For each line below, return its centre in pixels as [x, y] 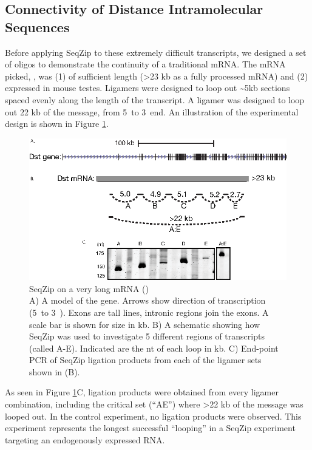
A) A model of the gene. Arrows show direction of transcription [148, 300]
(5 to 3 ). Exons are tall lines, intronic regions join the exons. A [149, 312]
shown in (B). [55, 371]
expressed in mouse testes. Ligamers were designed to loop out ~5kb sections [148, 88]
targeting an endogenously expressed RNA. [85, 439]
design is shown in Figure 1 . [57, 124]
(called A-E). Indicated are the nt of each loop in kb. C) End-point [154, 348]
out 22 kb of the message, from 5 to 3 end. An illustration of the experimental [152, 111]
